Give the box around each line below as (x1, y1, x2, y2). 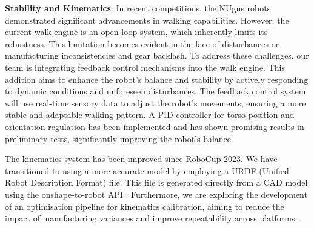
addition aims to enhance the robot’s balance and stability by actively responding (5, 73, 309, 85)
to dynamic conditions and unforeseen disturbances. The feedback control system (5, 85, 306, 97)
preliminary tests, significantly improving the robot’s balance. (5, 132, 233, 145)
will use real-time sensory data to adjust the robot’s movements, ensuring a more (5, 96, 306, 109)
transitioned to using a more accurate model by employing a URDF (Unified (5, 164, 289, 177)
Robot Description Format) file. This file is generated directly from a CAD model (5, 176, 308, 189)
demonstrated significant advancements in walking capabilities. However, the (5, 13, 289, 26)
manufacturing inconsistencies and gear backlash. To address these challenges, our (5, 49, 309, 62)
